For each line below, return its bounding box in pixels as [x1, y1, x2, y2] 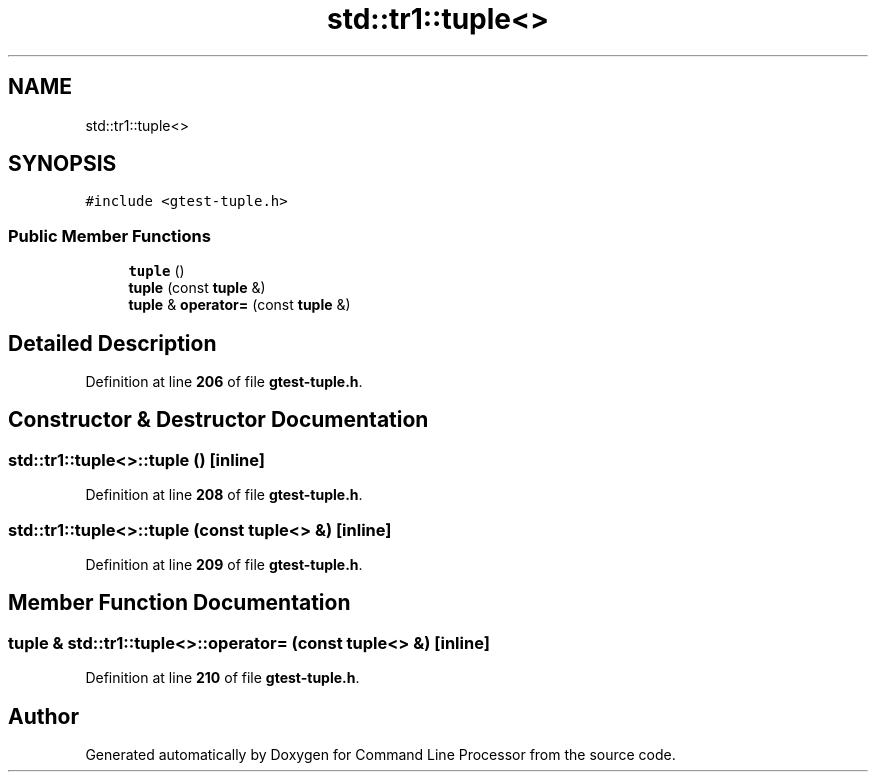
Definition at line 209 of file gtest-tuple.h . [85, 556, 363, 573]
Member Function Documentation [8, 590, 351, 616]
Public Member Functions [8, 225, 211, 246]
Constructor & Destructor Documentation [8, 407, 429, 433]
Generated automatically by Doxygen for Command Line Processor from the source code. [85, 746, 676, 764]
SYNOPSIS [8, 151, 117, 177]
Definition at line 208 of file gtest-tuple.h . [85, 486, 363, 504]
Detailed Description [8, 330, 217, 356]
